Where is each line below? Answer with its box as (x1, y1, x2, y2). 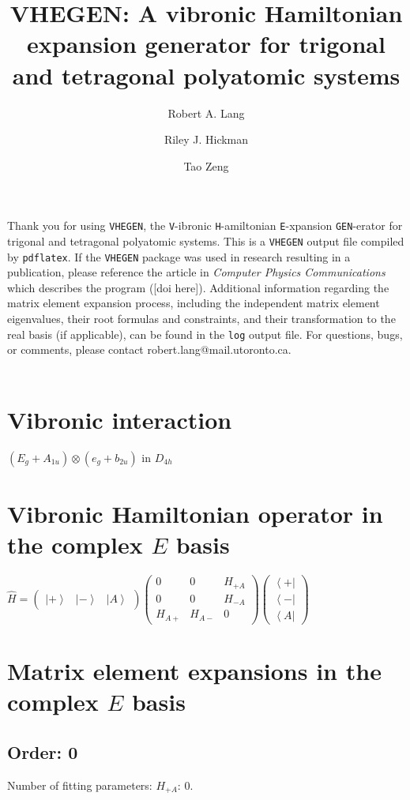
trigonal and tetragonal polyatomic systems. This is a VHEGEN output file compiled (7, 232, 404, 249)
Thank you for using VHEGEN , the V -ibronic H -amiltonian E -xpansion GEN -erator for (7, 217, 403, 234)
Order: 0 (7, 740, 78, 764)
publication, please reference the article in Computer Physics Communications (7, 264, 386, 280)
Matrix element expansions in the (7, 655, 382, 687)
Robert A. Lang (167, 104, 245, 121)
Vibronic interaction (7, 403, 232, 435)
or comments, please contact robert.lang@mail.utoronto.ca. (7, 341, 292, 358)
